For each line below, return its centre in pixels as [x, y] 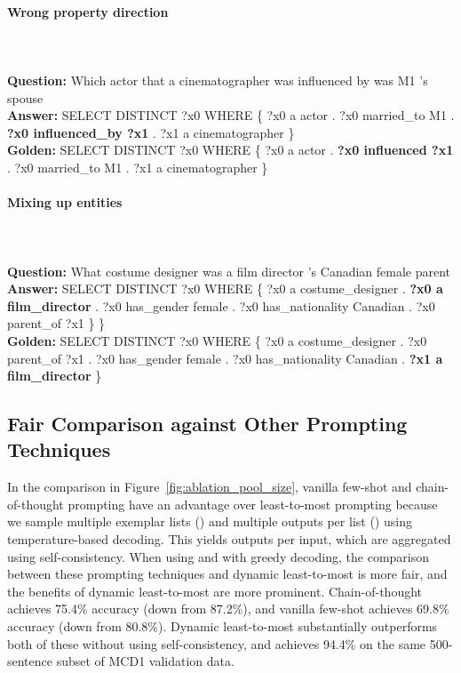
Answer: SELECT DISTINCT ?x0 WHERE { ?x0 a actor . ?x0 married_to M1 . [231, 115]
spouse [25, 97]
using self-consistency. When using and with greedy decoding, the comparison [219, 556]
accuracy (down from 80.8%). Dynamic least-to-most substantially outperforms [223, 626]
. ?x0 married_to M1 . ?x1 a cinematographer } [138, 167]
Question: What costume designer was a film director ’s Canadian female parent [229, 271]
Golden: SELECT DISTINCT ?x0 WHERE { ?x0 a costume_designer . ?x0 [217, 340]
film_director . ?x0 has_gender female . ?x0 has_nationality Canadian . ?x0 [221, 305]
